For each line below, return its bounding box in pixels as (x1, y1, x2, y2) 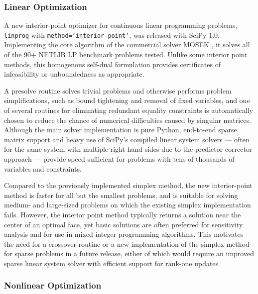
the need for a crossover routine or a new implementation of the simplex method (4, 238, 250, 249)
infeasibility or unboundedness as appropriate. (4, 69, 144, 79)
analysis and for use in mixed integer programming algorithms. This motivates (4, 229, 244, 239)
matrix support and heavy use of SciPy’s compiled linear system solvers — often (4, 134, 250, 144)
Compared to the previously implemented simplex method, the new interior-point (4, 180, 253, 191)
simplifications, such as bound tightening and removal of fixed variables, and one (4, 95, 250, 105)
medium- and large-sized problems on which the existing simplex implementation (4, 199, 251, 210)
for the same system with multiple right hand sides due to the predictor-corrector (4, 144, 253, 154)
